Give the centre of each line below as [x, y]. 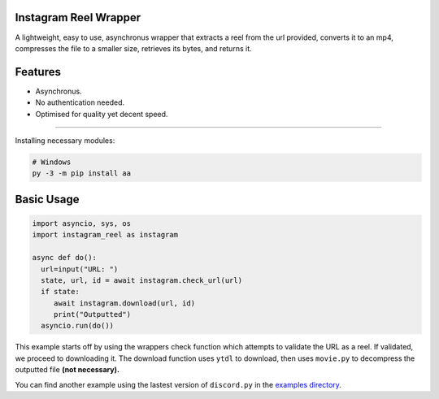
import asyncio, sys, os [82, 223]
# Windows [52, 162]
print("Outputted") [92, 314]
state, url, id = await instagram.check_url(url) [142, 280]
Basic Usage [47, 199]
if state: [61, 292]
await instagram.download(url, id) [124, 303]
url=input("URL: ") [80, 269]
